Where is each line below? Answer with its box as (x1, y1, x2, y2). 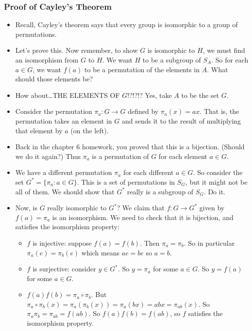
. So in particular (184, 237, 235, 248)
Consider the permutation (15, 106, 92, 116)
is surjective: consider (33, 264, 96, 274)
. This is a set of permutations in (77, 176, 175, 187)
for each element (158, 151, 207, 161)
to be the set (181, 90, 219, 100)
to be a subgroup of (142, 55, 201, 64)
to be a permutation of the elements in (84, 64, 200, 74)
